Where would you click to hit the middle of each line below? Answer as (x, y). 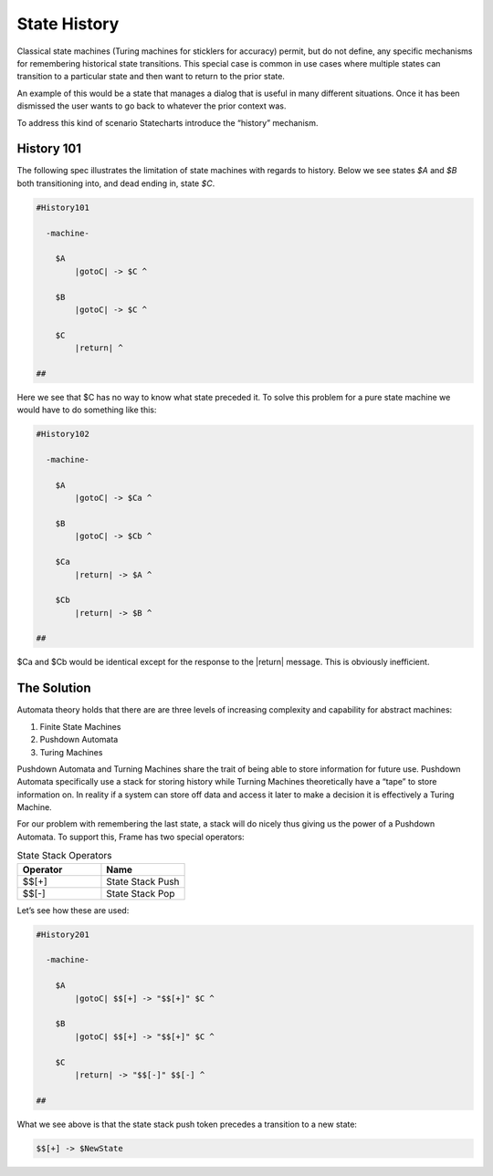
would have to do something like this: (87, 410)
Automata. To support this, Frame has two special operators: (131, 837)
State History (68, 24)
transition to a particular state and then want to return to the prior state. (151, 77)
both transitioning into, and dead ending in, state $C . (116, 183)
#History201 (63, 934)
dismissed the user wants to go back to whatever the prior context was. (152, 106)
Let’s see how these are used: (73, 910)
